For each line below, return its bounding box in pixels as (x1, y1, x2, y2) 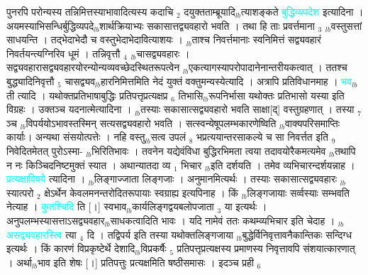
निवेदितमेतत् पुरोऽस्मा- (6, 143, 83, 158)
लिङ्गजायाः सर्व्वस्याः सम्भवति (247, 185, 350, 200)
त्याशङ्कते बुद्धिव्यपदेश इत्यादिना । (240, 4, 364, 18)
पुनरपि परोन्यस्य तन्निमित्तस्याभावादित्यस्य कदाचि (6, 4, 174, 18)
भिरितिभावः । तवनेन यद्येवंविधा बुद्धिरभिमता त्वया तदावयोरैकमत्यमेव (91, 143, 326, 158)
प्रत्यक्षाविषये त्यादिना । (6, 171, 86, 186)
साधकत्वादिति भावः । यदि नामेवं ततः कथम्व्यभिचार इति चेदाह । (110, 212, 335, 227)
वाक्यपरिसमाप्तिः (284, 115, 340, 130)
